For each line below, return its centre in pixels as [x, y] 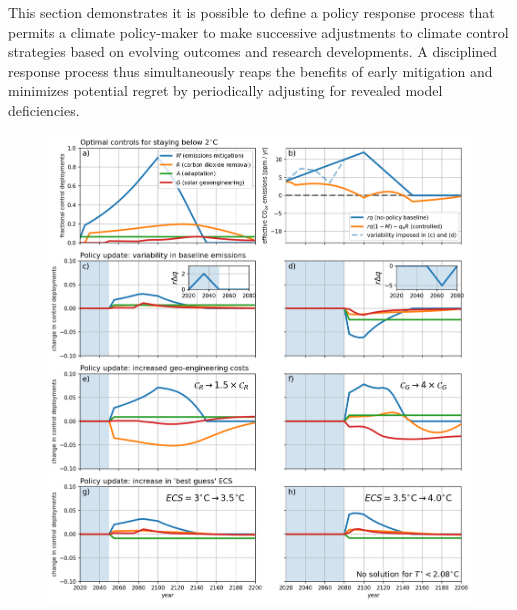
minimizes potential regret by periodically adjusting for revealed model [225, 90]
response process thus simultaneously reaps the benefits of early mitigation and [250, 70]
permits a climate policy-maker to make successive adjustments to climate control [258, 31]
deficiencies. [44, 109]
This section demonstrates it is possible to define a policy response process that [251, 12]
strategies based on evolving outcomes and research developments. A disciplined [253, 51]
